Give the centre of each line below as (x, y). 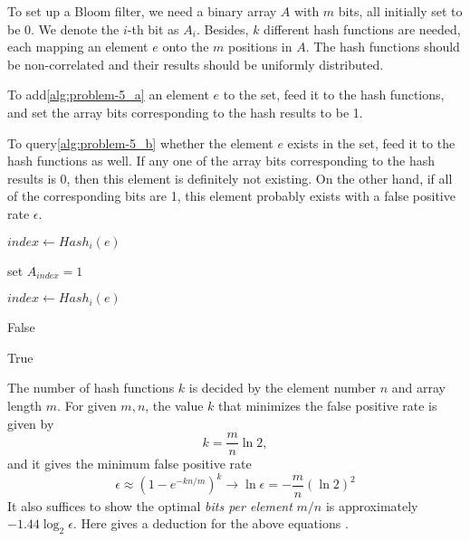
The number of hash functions (91, 388)
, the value (174, 405)
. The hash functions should (383, 47)
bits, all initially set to (400, 11)
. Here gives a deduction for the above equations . (211, 523)
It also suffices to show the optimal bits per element (150, 505)
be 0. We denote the (63, 28)
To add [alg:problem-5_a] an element (108, 95)
